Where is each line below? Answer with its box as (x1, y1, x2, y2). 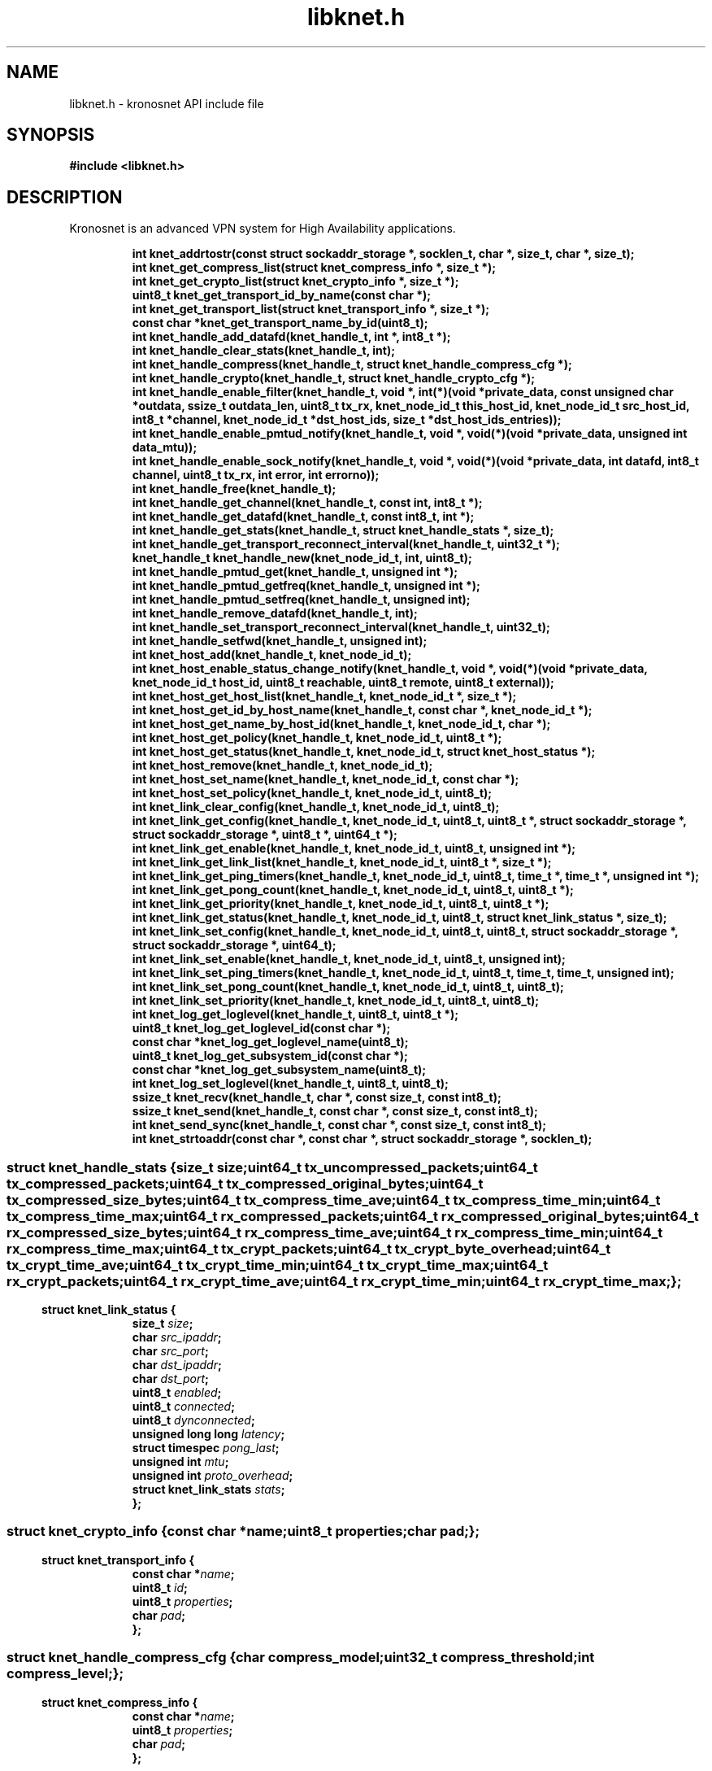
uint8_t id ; (132, 1580, 188, 1594)
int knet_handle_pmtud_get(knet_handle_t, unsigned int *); (132, 565, 458, 579)
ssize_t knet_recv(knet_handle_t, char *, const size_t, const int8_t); (132, 1090, 501, 1105)
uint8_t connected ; (132, 1399, 235, 1414)
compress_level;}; (7, 1665, 124, 1682)
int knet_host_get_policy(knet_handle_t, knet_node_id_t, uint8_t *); (132, 731, 502, 745)
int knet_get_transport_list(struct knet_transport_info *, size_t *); (132, 302, 490, 316)
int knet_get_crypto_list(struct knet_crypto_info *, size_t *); (132, 274, 459, 289)
